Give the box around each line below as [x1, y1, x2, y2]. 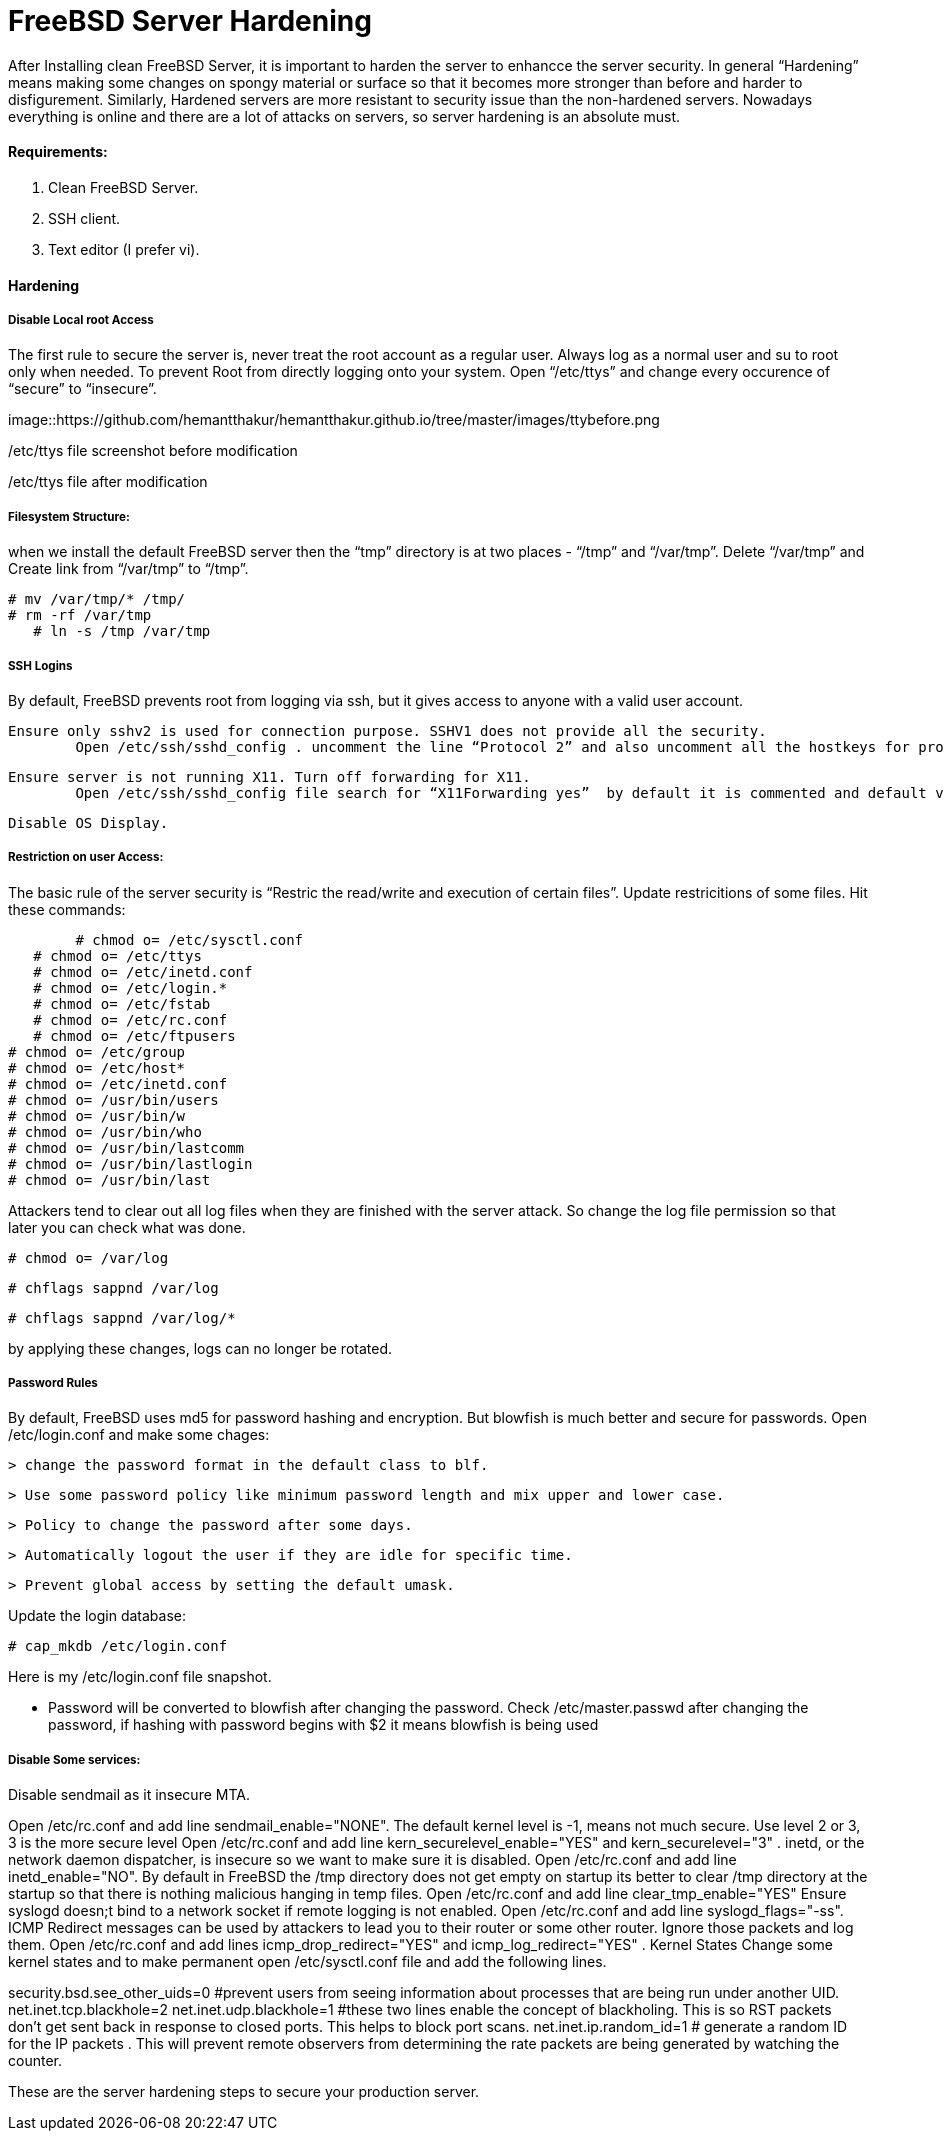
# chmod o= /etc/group [8, 1043, 186, 1060]
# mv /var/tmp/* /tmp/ [8, 591, 186, 608]
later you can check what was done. [8, 1218, 246, 1236]
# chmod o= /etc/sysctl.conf [75, 931, 304, 948]
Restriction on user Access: [8, 850, 164, 865]
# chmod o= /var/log [8, 1249, 169, 1266]
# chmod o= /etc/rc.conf [33, 1011, 228, 1028]
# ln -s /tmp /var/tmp [33, 623, 211, 640]
